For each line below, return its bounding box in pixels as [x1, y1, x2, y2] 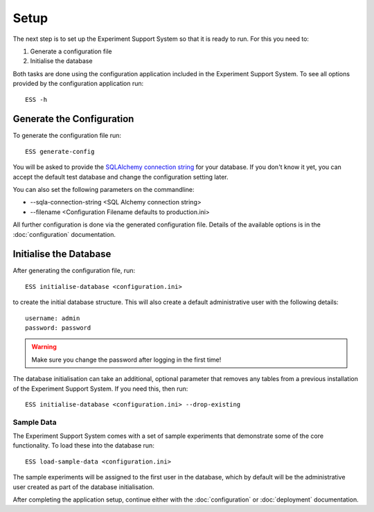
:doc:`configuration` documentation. [12, 230, 116, 238]
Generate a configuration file [30, 47, 112, 55]
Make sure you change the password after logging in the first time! [31, 355, 222, 364]
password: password [25, 324, 91, 332]
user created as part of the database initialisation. [12, 482, 155, 491]
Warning [31, 343, 57, 351]
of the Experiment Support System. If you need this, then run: [12, 385, 188, 393]
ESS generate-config [25, 148, 95, 155]
